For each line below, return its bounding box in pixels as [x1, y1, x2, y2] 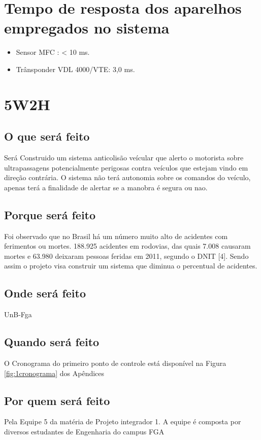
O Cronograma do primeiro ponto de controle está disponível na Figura [4, 358, 226, 368]
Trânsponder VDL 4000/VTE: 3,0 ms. [16, 63, 135, 74]
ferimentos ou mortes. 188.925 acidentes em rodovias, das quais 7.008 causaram [4, 241, 251, 251]
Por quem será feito [4, 392, 110, 408]
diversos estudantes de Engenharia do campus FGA [4, 426, 165, 437]
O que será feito [4, 128, 90, 144]
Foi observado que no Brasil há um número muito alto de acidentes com [4, 230, 228, 241]
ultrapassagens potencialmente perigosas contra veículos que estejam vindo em [4, 162, 248, 173]
